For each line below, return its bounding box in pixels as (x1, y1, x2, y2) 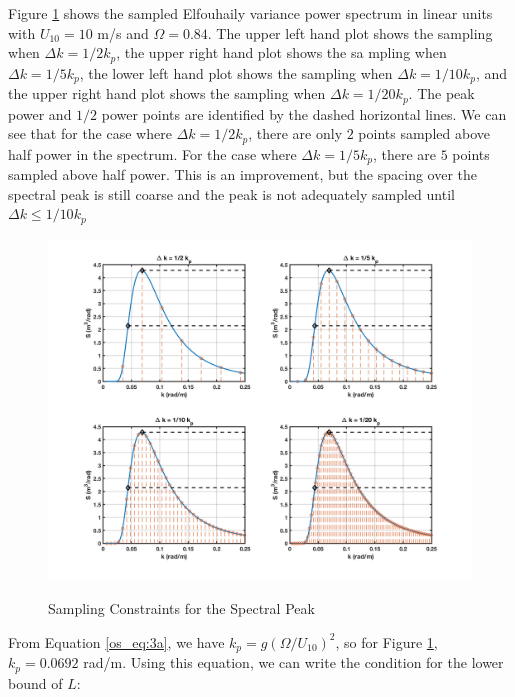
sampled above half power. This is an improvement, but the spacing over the (8, 164, 478, 185)
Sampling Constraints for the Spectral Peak (48, 598, 315, 619)
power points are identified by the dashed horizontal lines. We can (101, 103, 507, 124)
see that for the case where (8, 123, 172, 144)
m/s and (97, 22, 149, 43)
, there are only (248, 123, 343, 144)
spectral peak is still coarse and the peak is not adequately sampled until (8, 183, 455, 204)
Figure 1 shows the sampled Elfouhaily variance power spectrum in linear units (8, 3, 493, 23)
